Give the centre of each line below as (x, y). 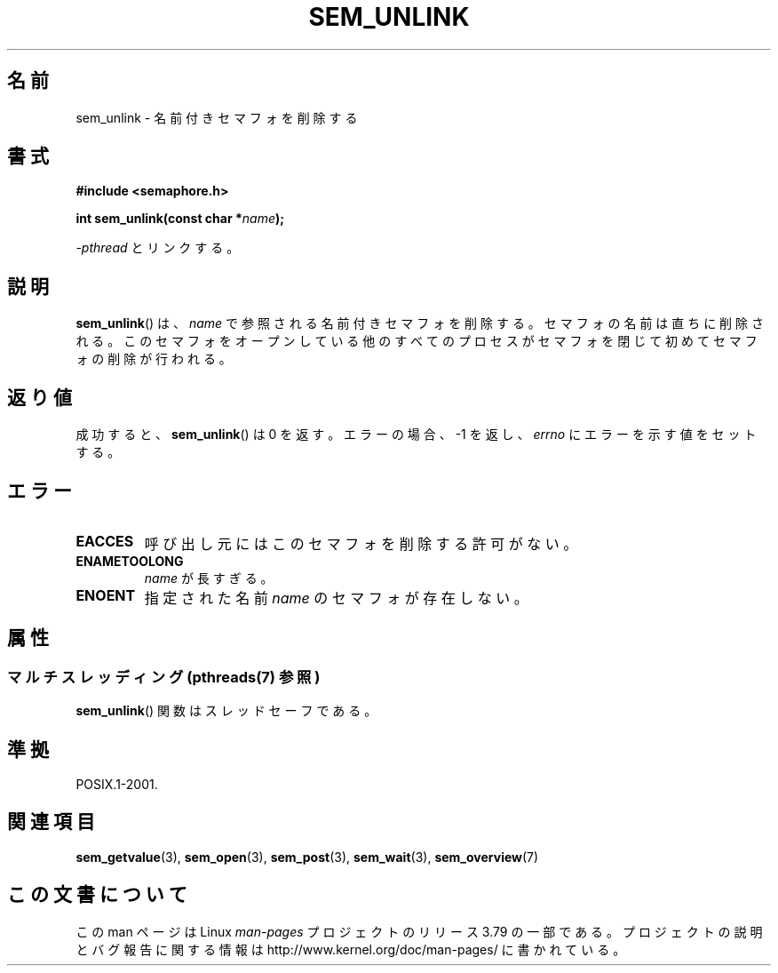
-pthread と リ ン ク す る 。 (158, 248)
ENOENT (106, 595)
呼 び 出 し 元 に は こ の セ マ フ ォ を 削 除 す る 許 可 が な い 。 (361, 543)
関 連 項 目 (51, 822)
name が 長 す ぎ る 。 (209, 578)
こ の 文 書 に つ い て (97, 895)
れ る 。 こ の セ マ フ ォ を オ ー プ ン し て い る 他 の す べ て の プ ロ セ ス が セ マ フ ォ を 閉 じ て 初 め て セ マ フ (417, 341)
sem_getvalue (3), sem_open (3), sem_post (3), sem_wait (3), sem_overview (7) (307, 857)
